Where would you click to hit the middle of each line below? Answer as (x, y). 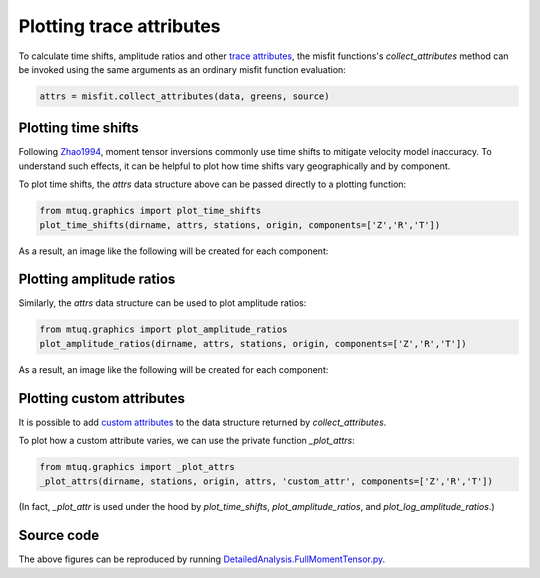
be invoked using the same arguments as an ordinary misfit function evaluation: (182, 69)
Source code (59, 535)
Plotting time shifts (78, 128)
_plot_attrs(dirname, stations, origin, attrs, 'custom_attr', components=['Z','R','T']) (266, 481)
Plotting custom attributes (101, 398)
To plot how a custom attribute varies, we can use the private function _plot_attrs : (186, 441)
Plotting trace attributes (119, 26)
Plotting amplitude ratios (97, 279)
